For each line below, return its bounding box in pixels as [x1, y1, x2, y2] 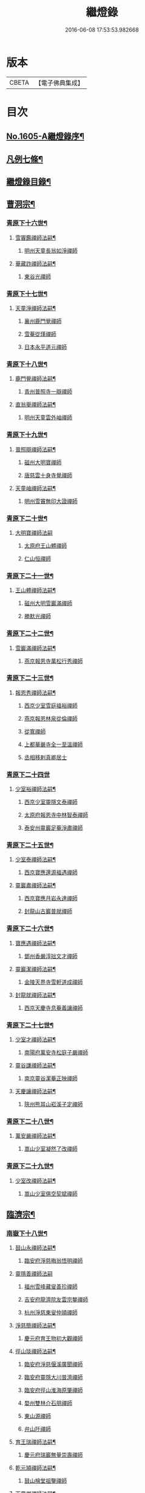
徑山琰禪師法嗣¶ [15, 1347, 56, 1355]
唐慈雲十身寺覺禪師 [24, 471, 73, 479]
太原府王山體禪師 [24, 542, 67, 549]
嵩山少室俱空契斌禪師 [24, 1190, 78, 1197]
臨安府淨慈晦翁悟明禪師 [24, 1257, 83, 1265]
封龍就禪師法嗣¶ [15, 991, 56, 998]
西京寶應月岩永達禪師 [24, 895, 78, 902]
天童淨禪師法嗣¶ [15, 305, 56, 312]
